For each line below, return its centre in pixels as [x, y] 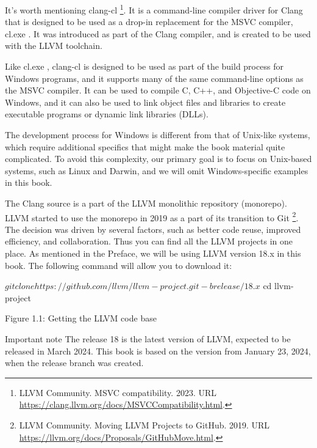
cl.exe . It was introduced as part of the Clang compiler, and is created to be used [158, 33]
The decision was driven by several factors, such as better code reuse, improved [153, 229]
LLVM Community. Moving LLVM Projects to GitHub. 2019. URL [144, 424]
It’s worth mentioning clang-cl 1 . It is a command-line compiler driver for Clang [154, 9]
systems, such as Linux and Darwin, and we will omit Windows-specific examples [157, 170]
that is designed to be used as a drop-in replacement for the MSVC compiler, [149, 22]
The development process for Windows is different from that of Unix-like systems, [158, 134]
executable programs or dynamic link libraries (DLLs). [107, 114]
